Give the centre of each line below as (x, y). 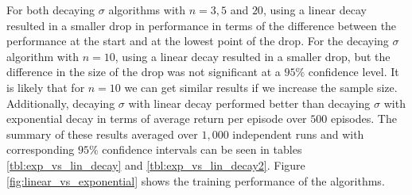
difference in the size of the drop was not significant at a (144, 72)
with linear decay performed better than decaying (249, 103)
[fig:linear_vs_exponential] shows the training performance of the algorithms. (196, 180)
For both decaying (51, 10)
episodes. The (363, 119)
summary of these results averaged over (102, 134)
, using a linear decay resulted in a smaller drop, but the (253, 56)
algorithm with (43, 56)
